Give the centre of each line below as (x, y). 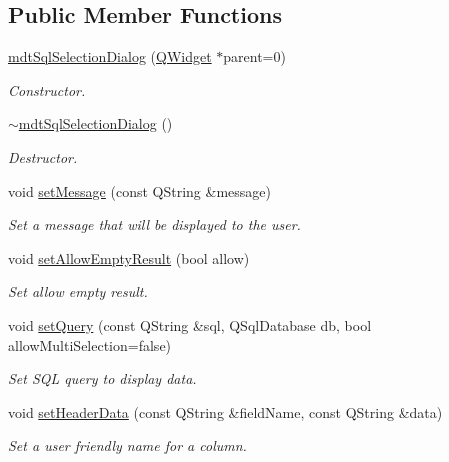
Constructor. (47, 89)
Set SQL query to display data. (102, 378)
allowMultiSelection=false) (90, 344)
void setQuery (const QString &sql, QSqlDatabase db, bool (190, 324)
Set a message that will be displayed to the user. (154, 224)
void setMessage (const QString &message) (139, 190)
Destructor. (43, 156)
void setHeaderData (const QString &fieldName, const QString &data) (225, 411)
